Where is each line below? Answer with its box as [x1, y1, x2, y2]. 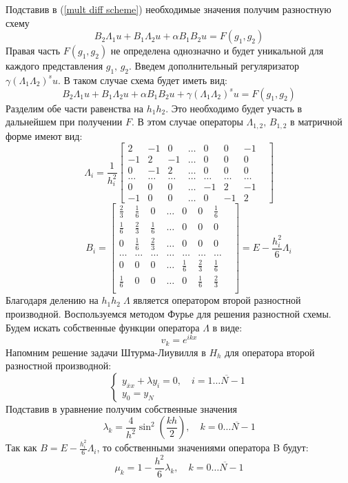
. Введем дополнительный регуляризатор [129, 59, 300, 73]
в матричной [290, 114, 342, 129]
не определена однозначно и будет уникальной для [110, 43, 324, 58]
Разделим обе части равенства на [6, 101, 143, 115]
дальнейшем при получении [6, 114, 123, 129]
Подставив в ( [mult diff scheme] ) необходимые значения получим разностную [6, 2, 331, 16]
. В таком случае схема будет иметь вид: [57, 72, 227, 87]
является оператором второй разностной [133, 293, 301, 307]
